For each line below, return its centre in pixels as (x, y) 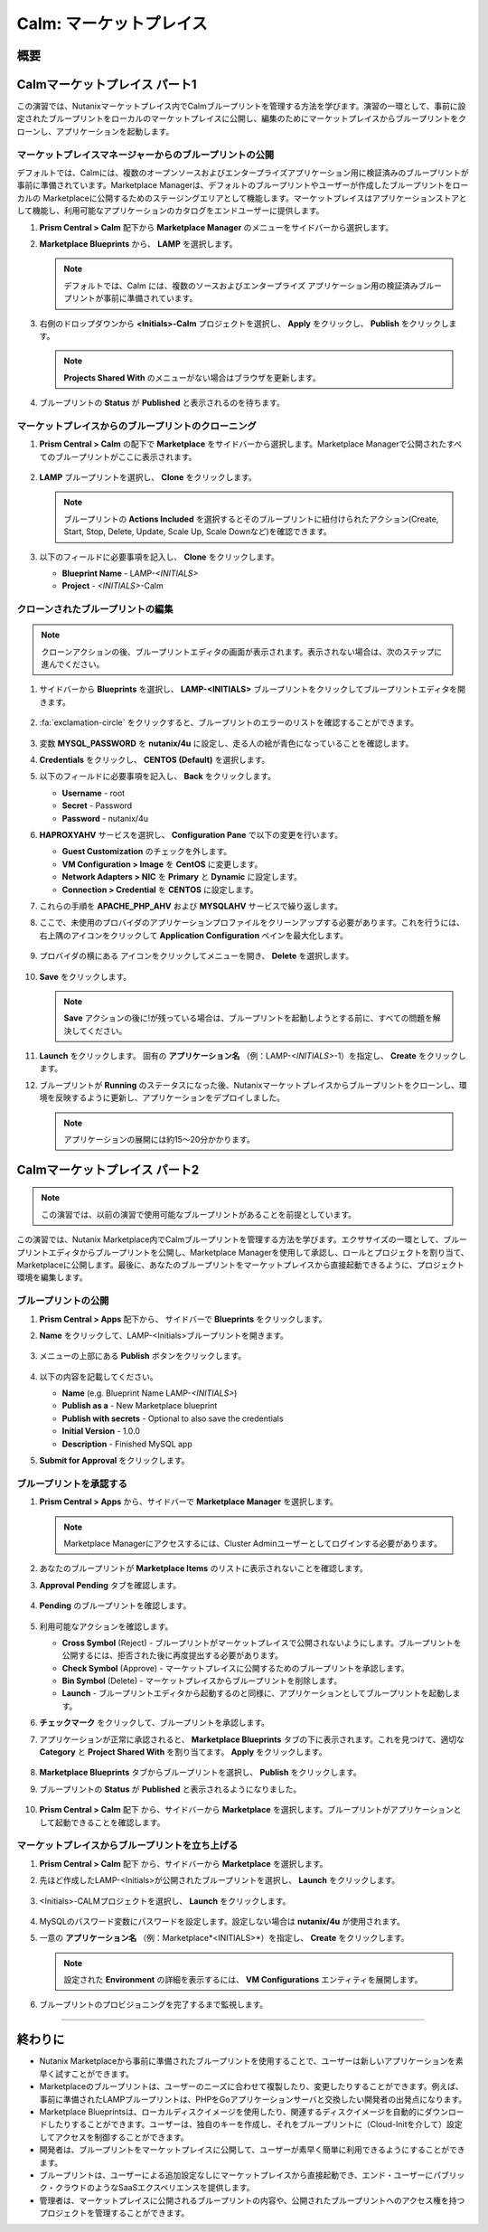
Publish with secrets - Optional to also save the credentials (173, 1418)
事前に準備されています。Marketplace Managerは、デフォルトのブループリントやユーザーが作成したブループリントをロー (243, 185)
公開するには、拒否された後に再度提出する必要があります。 (173, 1655)
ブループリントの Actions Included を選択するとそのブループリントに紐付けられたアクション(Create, (251, 519)
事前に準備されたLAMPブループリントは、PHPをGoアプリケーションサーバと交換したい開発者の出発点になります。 (253, 2099)
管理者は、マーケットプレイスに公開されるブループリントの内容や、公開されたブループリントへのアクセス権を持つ (252, 2200)
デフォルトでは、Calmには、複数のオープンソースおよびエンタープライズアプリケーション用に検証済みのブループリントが (243, 173)
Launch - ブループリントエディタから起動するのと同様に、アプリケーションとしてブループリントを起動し (257, 1693)
